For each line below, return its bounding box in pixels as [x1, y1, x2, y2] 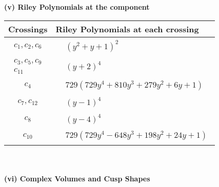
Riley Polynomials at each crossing [55, 23, 199, 35]
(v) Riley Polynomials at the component [4, 2, 150, 12]
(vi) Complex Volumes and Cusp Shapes [4, 173, 150, 183]
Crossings [8, 23, 48, 35]
